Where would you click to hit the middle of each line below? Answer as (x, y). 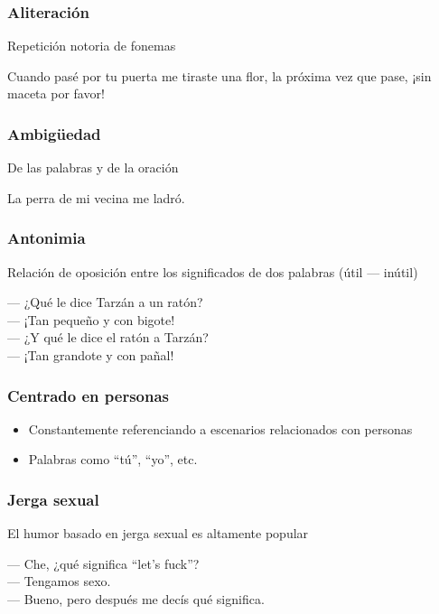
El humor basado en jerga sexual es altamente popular (158, 533)
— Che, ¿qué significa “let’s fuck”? (103, 563)
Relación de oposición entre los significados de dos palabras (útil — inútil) (213, 271)
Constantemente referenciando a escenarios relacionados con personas (220, 428)
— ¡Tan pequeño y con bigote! (91, 319)
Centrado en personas (89, 395)
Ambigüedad (54, 133)
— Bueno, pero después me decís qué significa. (136, 599)
